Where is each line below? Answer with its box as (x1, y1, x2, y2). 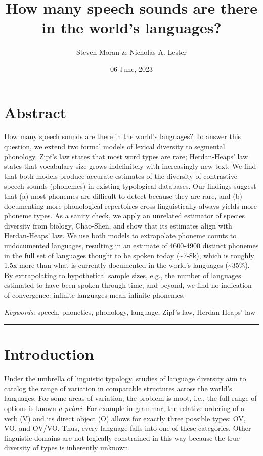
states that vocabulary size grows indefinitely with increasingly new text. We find (4, 161, 256, 171)
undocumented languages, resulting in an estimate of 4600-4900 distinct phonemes (4, 240, 259, 250)
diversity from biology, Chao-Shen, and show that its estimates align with (4, 220, 232, 231)
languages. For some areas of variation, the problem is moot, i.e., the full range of (4, 393, 257, 403)
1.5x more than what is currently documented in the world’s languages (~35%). (4, 260, 250, 270)
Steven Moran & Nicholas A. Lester (76, 47, 187, 57)
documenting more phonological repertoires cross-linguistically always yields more (4, 200, 257, 211)
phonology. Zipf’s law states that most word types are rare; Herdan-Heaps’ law (4, 151, 248, 161)
